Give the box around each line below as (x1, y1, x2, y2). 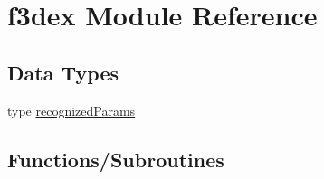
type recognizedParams (7, 100, 136, 119)
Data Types (7, 58, 119, 86)
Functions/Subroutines (7, 145, 224, 173)
